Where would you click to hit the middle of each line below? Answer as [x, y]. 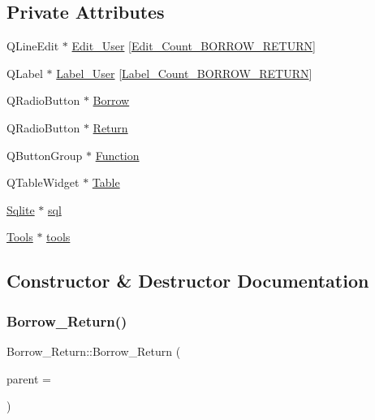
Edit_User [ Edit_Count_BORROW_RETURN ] [194, 46]
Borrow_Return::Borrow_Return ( [94, 351]
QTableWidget [43, 182]
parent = [29, 378]
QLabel [25, 73]
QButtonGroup [45, 155]
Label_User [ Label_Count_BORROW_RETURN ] [184, 73]
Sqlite [21, 209]
